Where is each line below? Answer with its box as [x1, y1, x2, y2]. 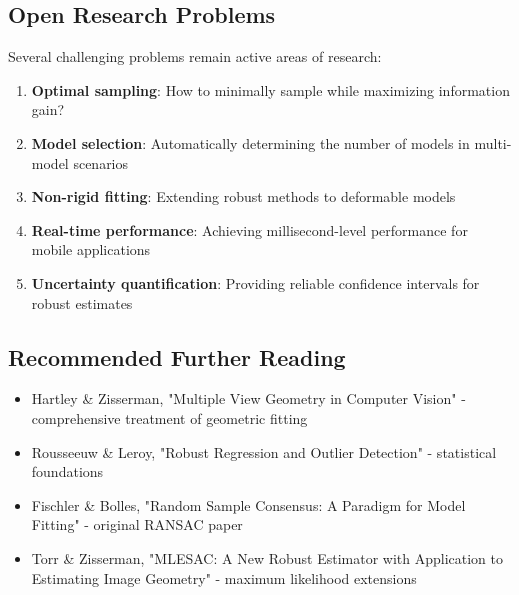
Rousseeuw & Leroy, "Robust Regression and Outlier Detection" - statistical [31, 441, 497, 462]
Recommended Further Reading [8, 341, 346, 372]
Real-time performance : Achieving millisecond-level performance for [31, 219, 468, 240]
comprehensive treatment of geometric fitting [31, 407, 308, 428]
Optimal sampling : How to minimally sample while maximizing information [31, 79, 510, 100]
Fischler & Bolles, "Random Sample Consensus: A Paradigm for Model [31, 494, 466, 515]
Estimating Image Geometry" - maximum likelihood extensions [31, 567, 417, 588]
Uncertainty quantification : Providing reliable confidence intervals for [31, 272, 480, 293]
